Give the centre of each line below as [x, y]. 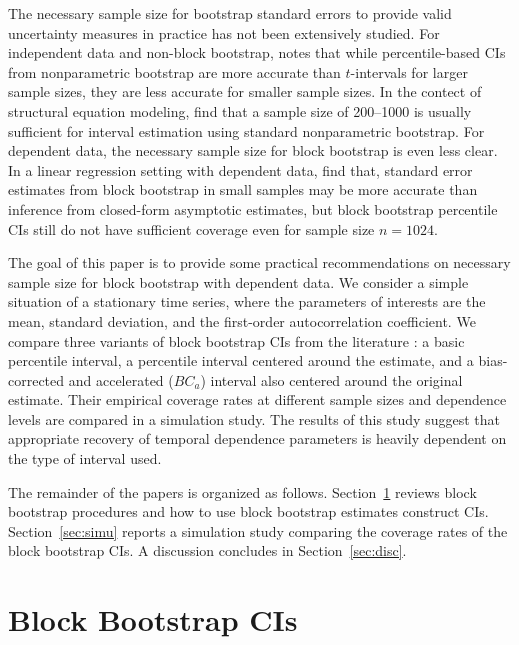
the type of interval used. [85, 458]
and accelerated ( [121, 379]
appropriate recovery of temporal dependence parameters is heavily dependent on [257, 438]
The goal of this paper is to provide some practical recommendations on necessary [259, 262]
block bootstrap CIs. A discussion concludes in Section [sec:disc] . [207, 550]
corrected [36, 379]
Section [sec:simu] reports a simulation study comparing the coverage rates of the [258, 530]
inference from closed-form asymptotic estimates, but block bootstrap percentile [253, 208]
